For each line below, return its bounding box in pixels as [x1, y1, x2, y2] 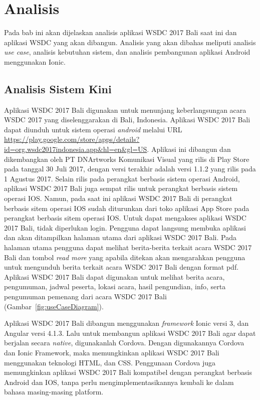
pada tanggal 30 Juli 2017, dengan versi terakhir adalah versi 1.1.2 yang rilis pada [4, 163, 256, 174]
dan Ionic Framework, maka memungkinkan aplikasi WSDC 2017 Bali [4, 347, 219, 357]
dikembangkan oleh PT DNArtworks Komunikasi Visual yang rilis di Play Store [4, 153, 249, 164]
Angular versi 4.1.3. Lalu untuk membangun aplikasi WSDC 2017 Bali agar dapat [4, 327, 256, 338]
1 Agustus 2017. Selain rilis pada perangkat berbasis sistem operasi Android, [4, 173, 240, 183]
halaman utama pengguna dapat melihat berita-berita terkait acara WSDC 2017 [4, 242, 252, 253]
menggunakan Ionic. [4, 56, 66, 67]
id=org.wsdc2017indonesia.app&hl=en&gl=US [4, 144, 147, 154]
